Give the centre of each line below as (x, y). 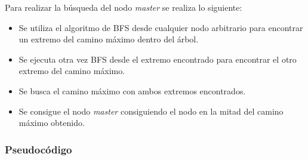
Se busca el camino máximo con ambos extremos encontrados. (132, 90)
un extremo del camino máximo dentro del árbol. (109, 39)
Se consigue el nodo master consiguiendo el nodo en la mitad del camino (151, 111)
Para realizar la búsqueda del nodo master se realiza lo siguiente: (124, 7)
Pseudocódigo (38, 149)
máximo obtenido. (52, 123)
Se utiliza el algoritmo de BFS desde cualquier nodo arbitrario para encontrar (161, 27)
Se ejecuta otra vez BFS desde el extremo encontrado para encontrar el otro (158, 59)
